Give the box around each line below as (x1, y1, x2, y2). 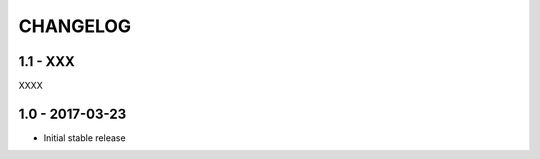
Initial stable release (43, 131, 126, 144)
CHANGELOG (18, 15, 132, 37)
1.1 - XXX (18, 53, 75, 70)
